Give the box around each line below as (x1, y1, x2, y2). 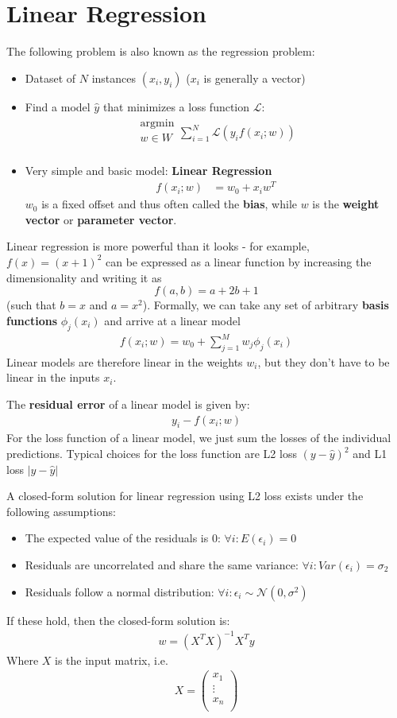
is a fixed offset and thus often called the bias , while (41, 196, 298, 212)
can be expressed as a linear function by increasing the (105, 253, 372, 270)
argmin (140, 118, 175, 130)
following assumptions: (6, 503, 116, 519)
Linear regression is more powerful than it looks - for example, (6, 238, 310, 254)
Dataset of (25, 69, 76, 86)
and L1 (353, 445, 387, 462)
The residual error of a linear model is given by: (6, 396, 250, 413)
